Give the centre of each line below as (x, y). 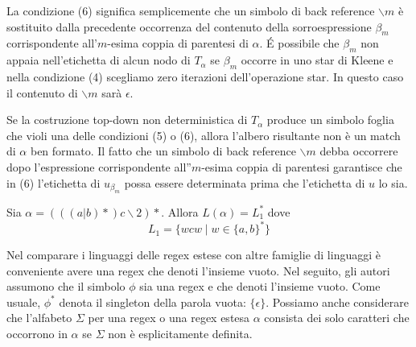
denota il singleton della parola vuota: (152, 302)
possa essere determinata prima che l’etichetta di (245, 182)
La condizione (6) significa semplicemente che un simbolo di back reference (191, 10)
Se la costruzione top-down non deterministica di (127, 120)
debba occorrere (359, 151)
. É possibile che (299, 43)
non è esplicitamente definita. (180, 334)
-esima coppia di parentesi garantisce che (302, 166)
